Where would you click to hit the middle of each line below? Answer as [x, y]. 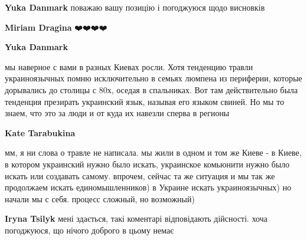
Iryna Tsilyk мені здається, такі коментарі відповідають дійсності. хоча [136, 218]
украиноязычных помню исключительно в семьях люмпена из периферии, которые [153, 78]
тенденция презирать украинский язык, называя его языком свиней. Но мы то [145, 101]
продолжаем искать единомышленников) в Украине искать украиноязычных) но [148, 187]
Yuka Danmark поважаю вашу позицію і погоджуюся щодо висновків [135, 7]
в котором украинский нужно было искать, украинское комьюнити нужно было [147, 164]
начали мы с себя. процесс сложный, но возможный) [100, 198]
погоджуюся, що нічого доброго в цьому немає [89, 230]
